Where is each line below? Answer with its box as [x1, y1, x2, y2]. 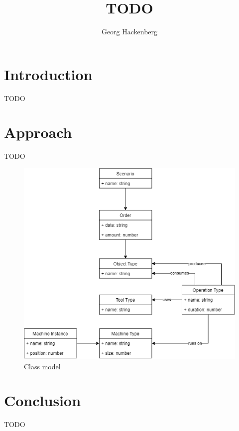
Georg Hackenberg [101, 26, 158, 37]
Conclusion [4, 390, 81, 411]
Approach [4, 122, 72, 142]
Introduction [4, 64, 93, 84]
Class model [24, 361, 61, 371]
